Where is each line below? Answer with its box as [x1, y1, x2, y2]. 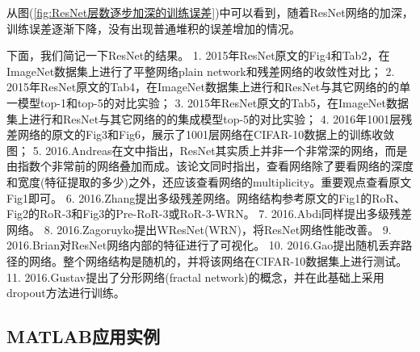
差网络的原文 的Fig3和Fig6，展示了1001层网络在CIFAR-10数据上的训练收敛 [6, 126, 395, 143]
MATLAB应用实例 [6, 324, 160, 349]
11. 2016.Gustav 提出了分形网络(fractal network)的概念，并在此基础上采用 [6, 268, 384, 285]
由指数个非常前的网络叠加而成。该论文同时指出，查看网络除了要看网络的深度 [6, 157, 414, 174]
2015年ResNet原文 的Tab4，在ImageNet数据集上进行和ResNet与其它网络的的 [6, 78, 400, 95]
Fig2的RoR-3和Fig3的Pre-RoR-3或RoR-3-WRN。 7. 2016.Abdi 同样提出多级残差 [6, 205, 413, 222]
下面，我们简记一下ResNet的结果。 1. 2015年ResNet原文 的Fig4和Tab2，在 [6, 47, 390, 64]
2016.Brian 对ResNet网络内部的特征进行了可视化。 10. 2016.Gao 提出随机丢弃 [6, 237, 401, 254]
